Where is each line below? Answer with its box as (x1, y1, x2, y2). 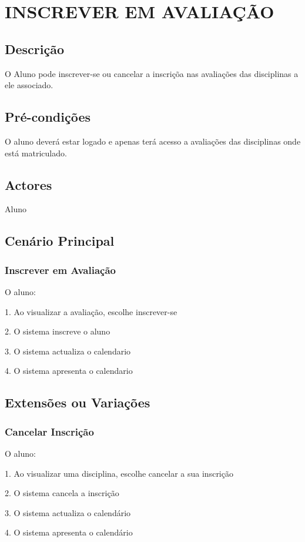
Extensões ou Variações (5, 393, 150, 411)
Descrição (5, 39, 65, 58)
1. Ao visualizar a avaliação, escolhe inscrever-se (5, 305, 177, 317)
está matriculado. (5, 146, 67, 159)
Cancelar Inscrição (5, 424, 94, 439)
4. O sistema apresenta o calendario (5, 364, 133, 377)
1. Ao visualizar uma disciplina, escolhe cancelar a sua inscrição (5, 467, 233, 479)
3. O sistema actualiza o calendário (5, 506, 131, 518)
